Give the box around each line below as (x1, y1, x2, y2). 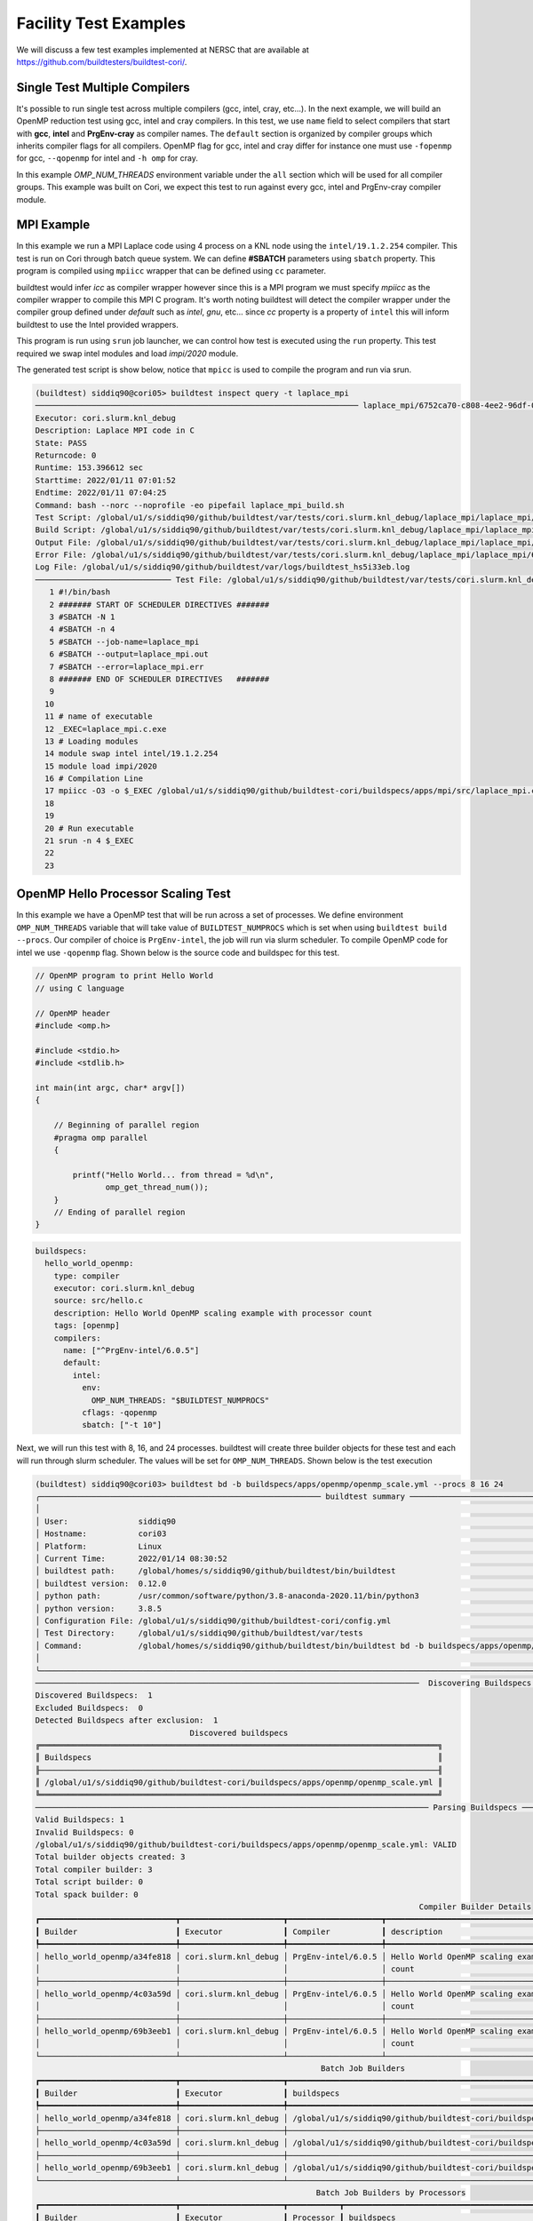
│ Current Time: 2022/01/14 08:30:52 (35, 1554, 228, 1564)
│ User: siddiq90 (35, 1516, 177, 1526)
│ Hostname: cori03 (35, 1529, 167, 1539)
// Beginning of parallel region (53, 1120, 200, 1130)
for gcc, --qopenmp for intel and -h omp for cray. (16, 153, 199, 163)
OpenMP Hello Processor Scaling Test (16, 887, 231, 902)
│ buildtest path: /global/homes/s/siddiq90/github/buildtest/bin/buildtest (35, 1566, 396, 1576)
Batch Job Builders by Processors (315, 2187, 466, 2198)
